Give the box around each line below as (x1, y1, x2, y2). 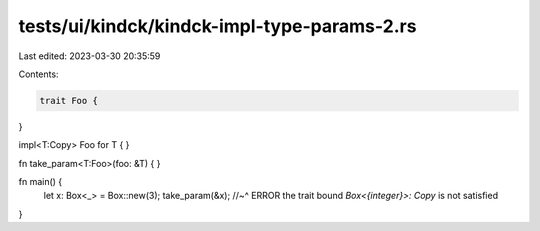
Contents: (18, 68, 59, 80)
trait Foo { (39, 95, 99, 106)
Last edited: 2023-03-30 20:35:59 (18, 50, 161, 62)
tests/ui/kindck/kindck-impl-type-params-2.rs (18, 15, 417, 37)
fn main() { (18, 176, 63, 188)
